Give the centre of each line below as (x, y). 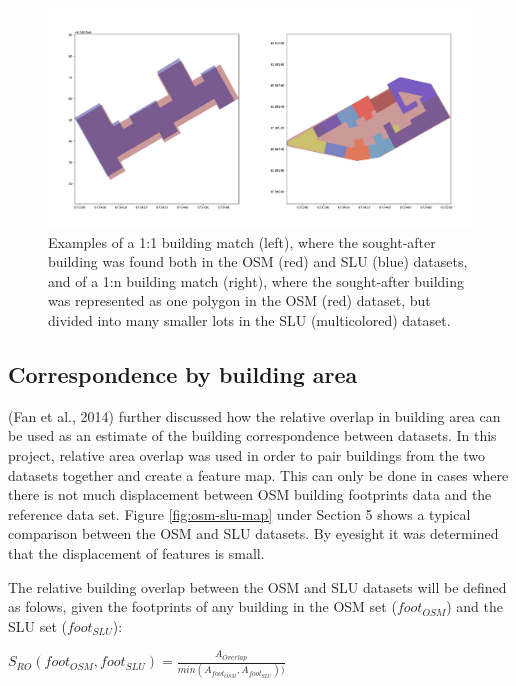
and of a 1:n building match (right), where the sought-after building (256, 280)
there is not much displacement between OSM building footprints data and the (250, 494)
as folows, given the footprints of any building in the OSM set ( (202, 606)
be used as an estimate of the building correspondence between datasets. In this (252, 435)
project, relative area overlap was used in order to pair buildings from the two (246, 455)
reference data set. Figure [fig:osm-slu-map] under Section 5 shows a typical (239, 513)
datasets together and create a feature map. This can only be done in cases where (258, 474)
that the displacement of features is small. (136, 553)
